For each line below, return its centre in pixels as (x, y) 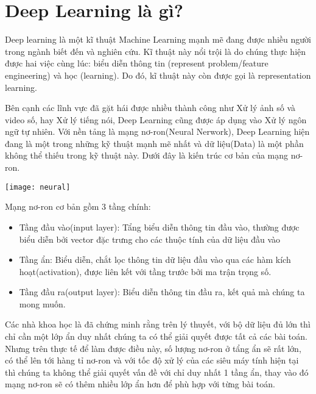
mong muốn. (42, 303)
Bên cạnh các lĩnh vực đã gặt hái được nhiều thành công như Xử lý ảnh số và (150, 108)
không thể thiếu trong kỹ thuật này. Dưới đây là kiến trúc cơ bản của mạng (147, 155)
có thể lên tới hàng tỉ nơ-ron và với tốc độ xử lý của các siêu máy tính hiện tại (152, 360)
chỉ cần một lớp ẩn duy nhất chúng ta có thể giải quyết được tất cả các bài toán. (156, 336)
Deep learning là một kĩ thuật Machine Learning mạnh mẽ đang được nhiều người (158, 39)
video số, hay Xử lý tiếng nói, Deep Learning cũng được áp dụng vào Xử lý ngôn (156, 119)
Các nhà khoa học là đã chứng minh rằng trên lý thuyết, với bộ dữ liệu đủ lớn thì (158, 324)
